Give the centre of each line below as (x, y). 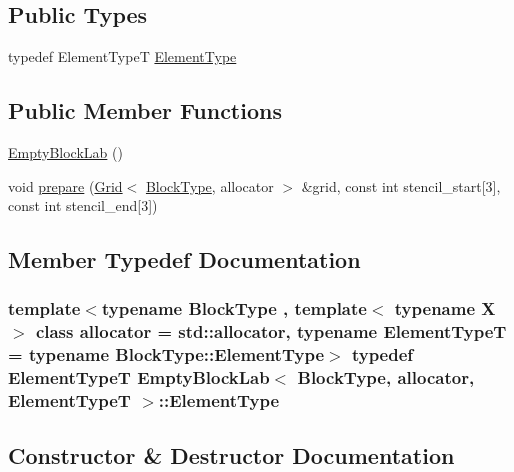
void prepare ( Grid (65, 185)
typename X (445, 308)
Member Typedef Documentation (184, 259)
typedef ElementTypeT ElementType (122, 56)
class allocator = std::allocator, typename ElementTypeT (271, 331)
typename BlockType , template (234, 308)
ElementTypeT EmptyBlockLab (139, 377)
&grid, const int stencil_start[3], (401, 185)
